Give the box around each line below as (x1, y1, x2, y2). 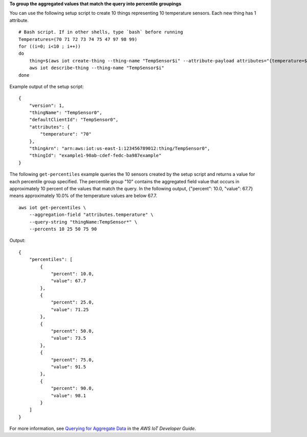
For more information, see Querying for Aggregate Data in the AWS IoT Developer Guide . (9, 425, 196, 432)
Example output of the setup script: (9, 83, 84, 90)
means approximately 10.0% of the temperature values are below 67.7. (9, 192, 158, 199)
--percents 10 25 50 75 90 (29, 226, 97, 232)
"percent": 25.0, (51, 299, 95, 305)
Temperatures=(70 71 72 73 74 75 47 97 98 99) (18, 36, 138, 42)
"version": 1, (29, 102, 65, 108)
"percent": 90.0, (51, 385, 95, 391)
